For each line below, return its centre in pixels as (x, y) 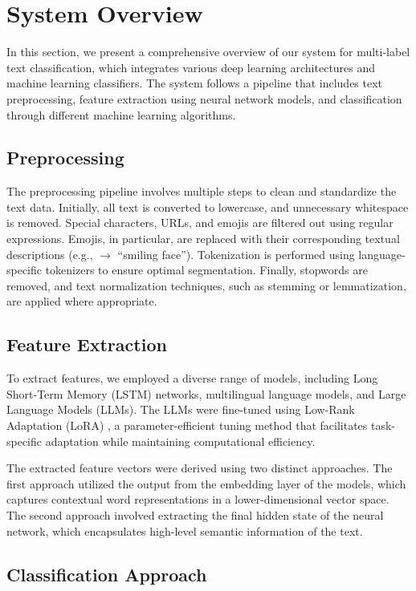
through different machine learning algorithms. (121, 114)
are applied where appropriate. (82, 301)
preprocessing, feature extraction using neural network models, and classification (204, 98)
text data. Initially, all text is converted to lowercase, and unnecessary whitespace (208, 206)
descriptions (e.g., (50, 254)
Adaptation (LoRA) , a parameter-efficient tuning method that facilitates (187, 425)
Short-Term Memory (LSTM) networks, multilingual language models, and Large (206, 393)
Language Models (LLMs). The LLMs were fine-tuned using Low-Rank (181, 409)
